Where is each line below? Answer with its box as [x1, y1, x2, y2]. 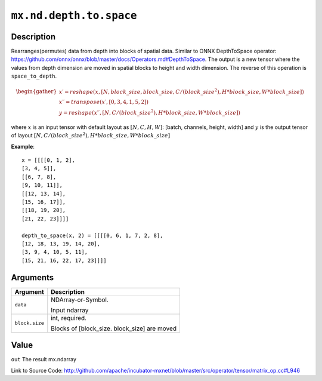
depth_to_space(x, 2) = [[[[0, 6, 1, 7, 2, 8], [21, 232, 163, 239]
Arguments [11, 272, 54, 282]
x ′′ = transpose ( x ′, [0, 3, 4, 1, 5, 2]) [58, 99, 149, 106]
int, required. [51, 314, 86, 322]
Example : [11, 143, 35, 150]
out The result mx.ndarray [11, 356, 77, 363]
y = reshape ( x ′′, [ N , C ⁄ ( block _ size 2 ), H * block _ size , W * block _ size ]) [58, 108, 241, 116]
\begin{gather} [16, 88, 57, 95]
